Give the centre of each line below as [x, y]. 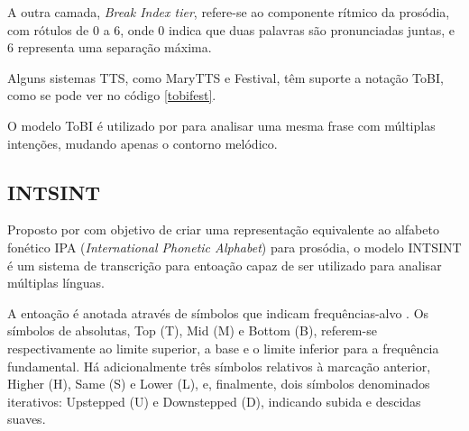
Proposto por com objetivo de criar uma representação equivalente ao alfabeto [223, 229]
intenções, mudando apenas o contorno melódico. [143, 143]
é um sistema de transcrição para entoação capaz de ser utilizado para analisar [225, 265]
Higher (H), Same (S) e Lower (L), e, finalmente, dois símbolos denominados [219, 384]
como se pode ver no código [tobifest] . [112, 95]
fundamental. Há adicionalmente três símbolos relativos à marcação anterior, [219, 366]
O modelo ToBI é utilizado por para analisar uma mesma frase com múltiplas [221, 125]
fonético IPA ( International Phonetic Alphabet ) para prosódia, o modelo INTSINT [234, 247]
